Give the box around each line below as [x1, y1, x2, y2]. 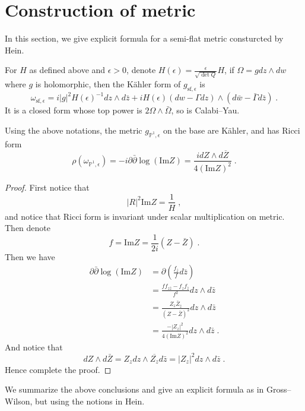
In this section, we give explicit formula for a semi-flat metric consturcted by [5, 32, 284, 45]
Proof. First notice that [5, 181, 90, 193]
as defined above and [29, 64, 106, 76]
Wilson [5, 394, 30, 407]
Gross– [266, 383, 291, 396]
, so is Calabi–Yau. [171, 104, 240, 116]
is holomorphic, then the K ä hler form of [35, 78, 181, 90]
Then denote [5, 222, 50, 234]
